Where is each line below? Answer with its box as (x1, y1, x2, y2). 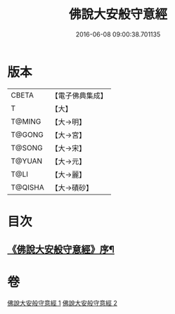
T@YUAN (11, 156, 43, 166)
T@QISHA (11, 182, 44, 192)
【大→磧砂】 (51, 183, 93, 192)
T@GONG (11, 129, 44, 139)
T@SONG (11, 143, 44, 152)
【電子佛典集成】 (51, 91, 108, 100)
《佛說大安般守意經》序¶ (7, 244, 115, 256)
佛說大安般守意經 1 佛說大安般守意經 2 (7, 299, 118, 308)
